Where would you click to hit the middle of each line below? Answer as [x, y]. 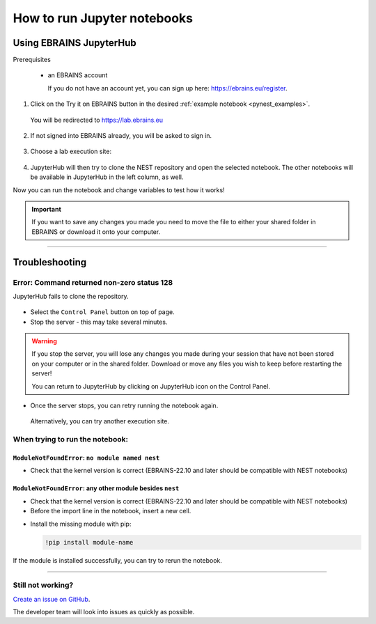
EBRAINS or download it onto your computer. [96, 232]
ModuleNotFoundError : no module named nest [86, 458]
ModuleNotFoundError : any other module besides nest [96, 488]
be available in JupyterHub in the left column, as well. [107, 177]
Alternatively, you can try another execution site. [100, 421]
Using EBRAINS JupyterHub [75, 43]
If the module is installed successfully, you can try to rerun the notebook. [118, 560]
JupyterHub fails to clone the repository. [71, 296]
